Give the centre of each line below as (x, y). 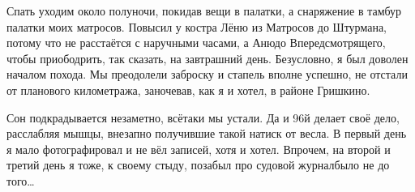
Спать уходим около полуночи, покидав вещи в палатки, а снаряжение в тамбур (204, 11)
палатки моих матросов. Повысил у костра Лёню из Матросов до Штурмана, (197, 26)
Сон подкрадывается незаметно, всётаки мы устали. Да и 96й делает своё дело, (203, 117)
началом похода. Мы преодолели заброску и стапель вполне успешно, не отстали (207, 74)
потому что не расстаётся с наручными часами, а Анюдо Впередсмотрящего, (196, 43)
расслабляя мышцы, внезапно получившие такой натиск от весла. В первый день (207, 133)
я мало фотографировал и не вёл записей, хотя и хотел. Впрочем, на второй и (199, 149)
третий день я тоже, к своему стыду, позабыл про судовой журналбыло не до (198, 165)
